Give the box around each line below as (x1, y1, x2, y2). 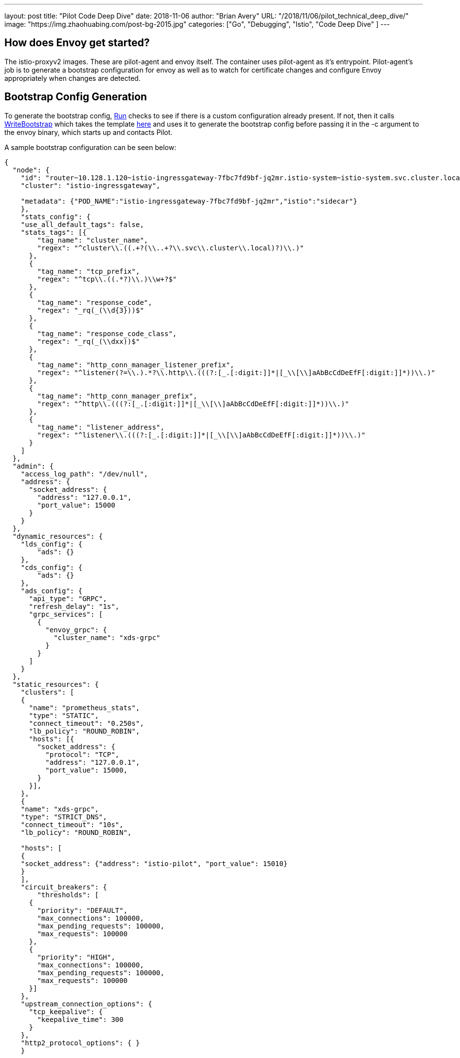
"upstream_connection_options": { (20, 1000, 152, 1008)
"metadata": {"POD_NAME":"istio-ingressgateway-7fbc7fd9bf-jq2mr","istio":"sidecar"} (20, 197, 357, 205)
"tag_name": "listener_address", (37, 423, 165, 431)
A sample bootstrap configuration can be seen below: (4, 143, 176, 151)
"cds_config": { (20, 563, 83, 571)
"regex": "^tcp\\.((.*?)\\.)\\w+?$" (37, 275, 177, 283)
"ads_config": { (20, 586, 83, 595)
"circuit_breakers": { (20, 883, 107, 891)
